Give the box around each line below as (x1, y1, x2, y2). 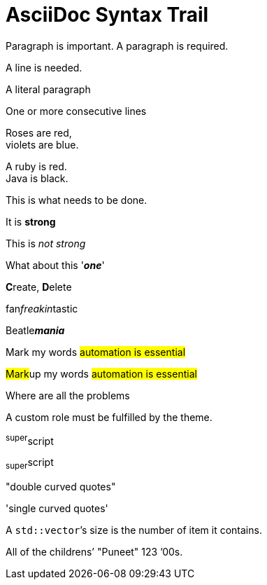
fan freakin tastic (6, 302, 78, 315)
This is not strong (6, 237, 86, 249)
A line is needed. (6, 61, 82, 74)
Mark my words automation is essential (6, 345, 186, 358)
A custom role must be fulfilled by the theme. (6, 411, 212, 423)
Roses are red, (6, 126, 72, 139)
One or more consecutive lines (6, 104, 147, 117)
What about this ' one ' (6, 259, 105, 271)
